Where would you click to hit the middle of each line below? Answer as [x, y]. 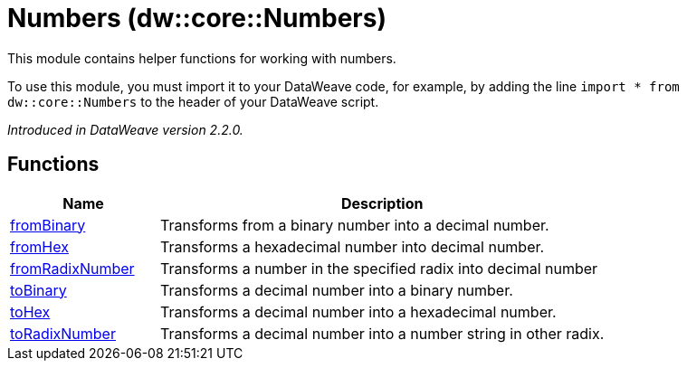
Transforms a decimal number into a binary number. [337, 290]
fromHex [39, 246]
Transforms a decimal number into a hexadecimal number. [358, 311]
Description [382, 203]
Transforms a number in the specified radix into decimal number [379, 268]
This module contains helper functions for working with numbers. [202, 58]
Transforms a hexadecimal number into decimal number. [353, 246]
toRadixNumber [63, 333]
